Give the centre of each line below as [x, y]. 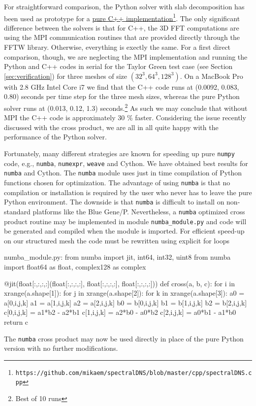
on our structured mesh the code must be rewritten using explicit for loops [117, 240]
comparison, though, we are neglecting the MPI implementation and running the [126, 56]
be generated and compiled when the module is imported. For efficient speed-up [124, 231]
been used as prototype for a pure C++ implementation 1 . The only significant [122, 17]
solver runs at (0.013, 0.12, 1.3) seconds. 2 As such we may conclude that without [126, 107]
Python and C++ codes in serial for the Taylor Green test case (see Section [118, 66]
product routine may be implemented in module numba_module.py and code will [125, 221]
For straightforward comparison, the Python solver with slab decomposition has [124, 6]
